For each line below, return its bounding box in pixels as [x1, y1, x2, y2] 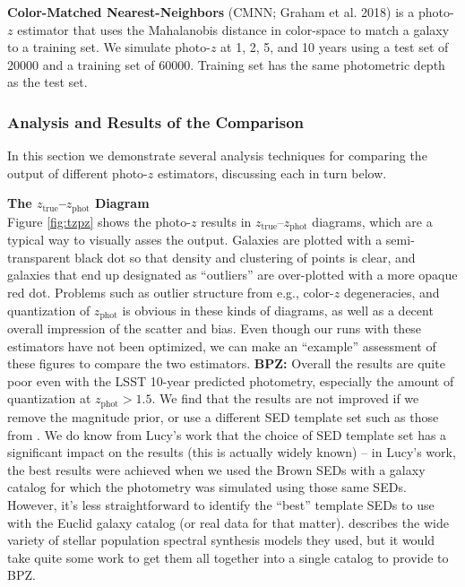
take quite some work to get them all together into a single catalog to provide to [7, 548, 449, 566]
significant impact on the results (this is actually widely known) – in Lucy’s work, [7, 443, 456, 462]
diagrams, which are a [312, 211, 433, 230]
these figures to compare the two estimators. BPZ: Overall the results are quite [7, 354, 445, 373]
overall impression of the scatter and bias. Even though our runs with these [7, 319, 422, 338]
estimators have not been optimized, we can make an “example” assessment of [7, 336, 436, 355]
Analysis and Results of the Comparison [7, 110, 305, 133]
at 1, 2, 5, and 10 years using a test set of [220, 38, 449, 56]
